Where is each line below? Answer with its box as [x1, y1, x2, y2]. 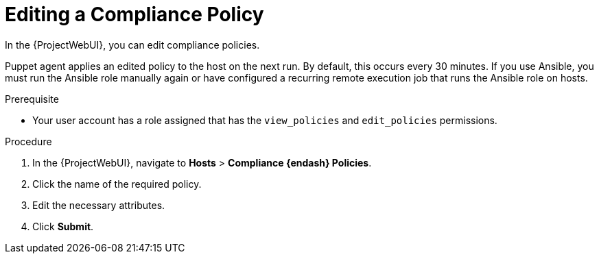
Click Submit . [32, 220, 94, 232]
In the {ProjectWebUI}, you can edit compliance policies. [5, 38, 260, 51]
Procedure [5, 135, 52, 147]
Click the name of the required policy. [32, 177, 202, 190]
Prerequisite [5, 92, 59, 105]
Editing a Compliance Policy [5, 3, 264, 26]
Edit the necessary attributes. [32, 199, 165, 211]
